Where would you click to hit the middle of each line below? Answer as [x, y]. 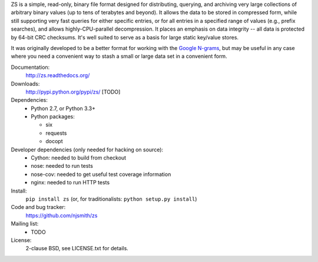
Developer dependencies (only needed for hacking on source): [87, 150]
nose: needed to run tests [62, 166]
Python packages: [53, 117]
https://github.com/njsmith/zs [62, 215]
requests [56, 133]
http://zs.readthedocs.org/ [58, 75]
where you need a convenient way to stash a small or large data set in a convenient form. [119, 57]
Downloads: [25, 84]
